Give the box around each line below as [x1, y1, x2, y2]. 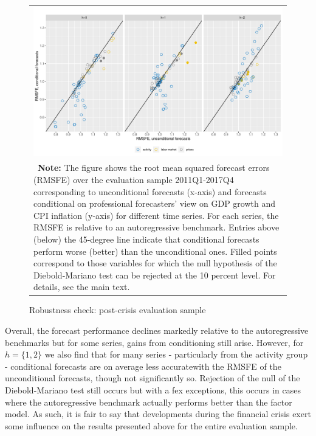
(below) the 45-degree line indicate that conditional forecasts [33, 232, 259, 245]
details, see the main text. [33, 280, 130, 293]
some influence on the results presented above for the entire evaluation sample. [5, 419, 298, 432]
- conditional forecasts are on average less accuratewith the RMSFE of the [5, 359, 281, 372]
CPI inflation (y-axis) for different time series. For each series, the [33, 209, 279, 221]
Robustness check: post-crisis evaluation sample [29, 303, 206, 316]
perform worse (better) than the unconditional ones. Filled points [33, 244, 277, 257]
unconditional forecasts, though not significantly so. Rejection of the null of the [5, 372, 300, 384]
